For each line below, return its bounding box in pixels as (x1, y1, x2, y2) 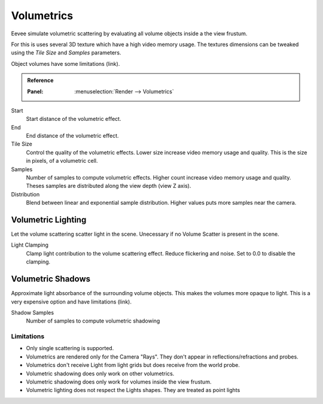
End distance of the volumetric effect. (26, 132, 119, 139)
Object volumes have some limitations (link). (11, 60, 120, 67)
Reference (27, 77, 54, 84)
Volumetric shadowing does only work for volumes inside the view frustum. (26, 378, 212, 385)
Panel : (27, 87, 44, 95)
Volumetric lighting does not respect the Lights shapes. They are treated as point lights (26, 387, 240, 394)
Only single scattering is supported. (26, 345, 114, 352)
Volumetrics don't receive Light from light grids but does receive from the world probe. (26, 362, 240, 369)
